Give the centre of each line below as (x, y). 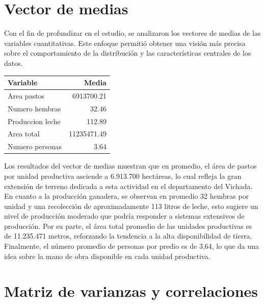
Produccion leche (34, 121)
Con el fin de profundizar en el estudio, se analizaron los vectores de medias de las (132, 33)
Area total (24, 134)
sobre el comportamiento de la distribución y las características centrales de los (128, 53)
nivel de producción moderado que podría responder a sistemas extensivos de (124, 216)
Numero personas (35, 146)
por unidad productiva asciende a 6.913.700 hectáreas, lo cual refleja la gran (123, 176)
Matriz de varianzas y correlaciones (131, 291)
